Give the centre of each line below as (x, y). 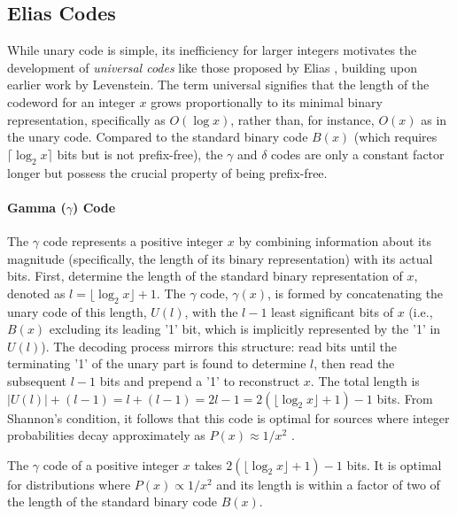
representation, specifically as (86, 119)
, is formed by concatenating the (356, 293)
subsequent (37, 380)
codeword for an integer (71, 101)
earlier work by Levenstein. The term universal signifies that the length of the (218, 85)
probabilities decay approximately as (106, 435)
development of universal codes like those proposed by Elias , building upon (212, 67)
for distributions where (69, 484)
